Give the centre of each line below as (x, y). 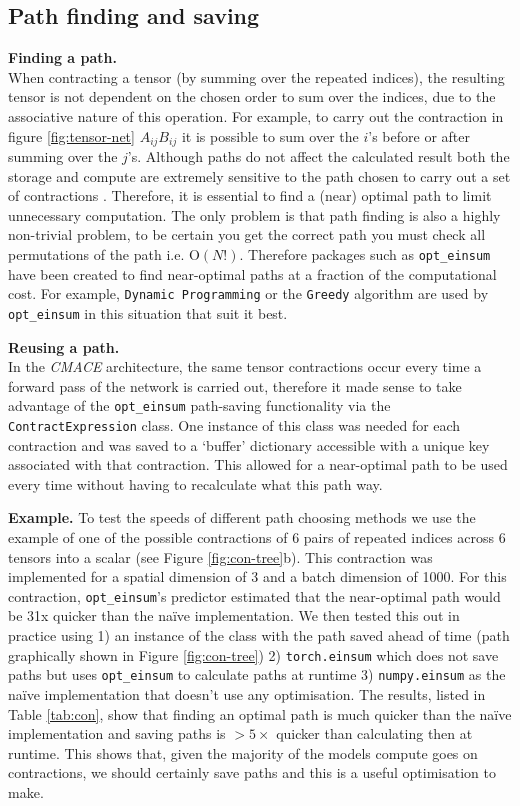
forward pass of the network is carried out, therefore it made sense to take (235, 385)
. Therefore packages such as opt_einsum (365, 254)
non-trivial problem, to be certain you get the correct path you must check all (247, 234)
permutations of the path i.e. (96, 254)
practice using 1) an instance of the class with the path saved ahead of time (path (259, 635)
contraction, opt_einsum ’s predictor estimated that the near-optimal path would (254, 595)
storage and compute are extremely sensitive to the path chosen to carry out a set (259, 175)
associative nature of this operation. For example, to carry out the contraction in (256, 115)
